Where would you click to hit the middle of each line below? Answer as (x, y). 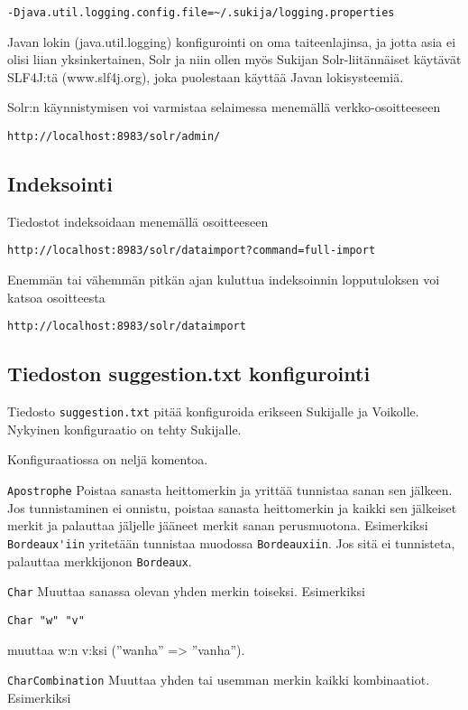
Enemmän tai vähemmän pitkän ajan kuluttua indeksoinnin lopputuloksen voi (224, 280)
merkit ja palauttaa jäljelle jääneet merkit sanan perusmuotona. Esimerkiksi (218, 525)
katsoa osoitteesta (56, 297)
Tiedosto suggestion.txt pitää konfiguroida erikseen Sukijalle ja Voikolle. (213, 411)
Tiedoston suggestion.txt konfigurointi (189, 374)
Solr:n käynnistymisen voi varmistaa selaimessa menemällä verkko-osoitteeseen (224, 107)
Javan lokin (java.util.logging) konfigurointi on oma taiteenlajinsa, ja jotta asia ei (232, 41)
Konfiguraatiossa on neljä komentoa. (108, 459)
